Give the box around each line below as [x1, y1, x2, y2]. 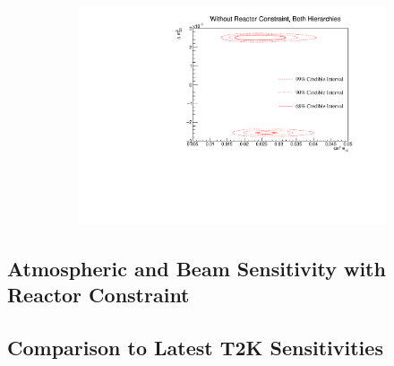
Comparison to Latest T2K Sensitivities [7, 334, 383, 362]
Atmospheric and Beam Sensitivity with [7, 255, 386, 283]
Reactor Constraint [7, 281, 190, 309]
